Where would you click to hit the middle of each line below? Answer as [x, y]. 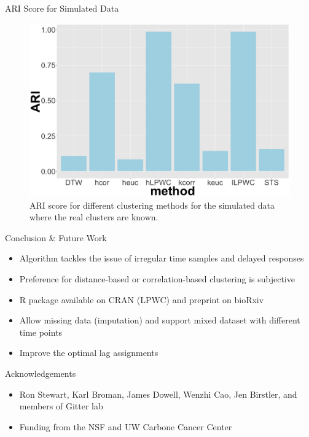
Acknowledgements [41, 373]
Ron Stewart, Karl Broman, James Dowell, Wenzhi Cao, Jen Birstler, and [158, 394]
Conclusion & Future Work [56, 237]
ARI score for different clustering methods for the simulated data [152, 205]
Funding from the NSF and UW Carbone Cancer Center [126, 426]
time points [41, 332]
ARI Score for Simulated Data [62, 8]
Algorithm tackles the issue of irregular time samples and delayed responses [162, 258]
